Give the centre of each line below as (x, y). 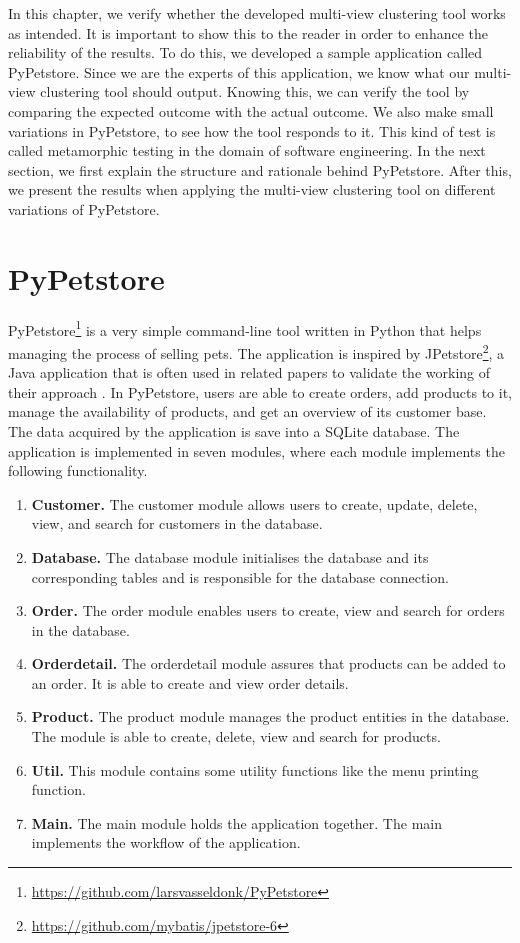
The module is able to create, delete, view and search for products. (236, 736)
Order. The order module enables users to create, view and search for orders (268, 610)
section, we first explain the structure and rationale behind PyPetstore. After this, (260, 169)
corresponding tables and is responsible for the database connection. (240, 576)
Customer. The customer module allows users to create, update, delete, (254, 503)
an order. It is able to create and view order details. (190, 682)
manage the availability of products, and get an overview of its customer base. (247, 411)
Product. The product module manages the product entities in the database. (270, 716)
